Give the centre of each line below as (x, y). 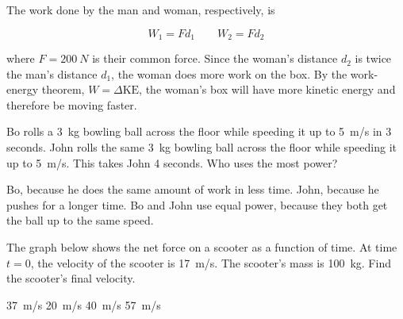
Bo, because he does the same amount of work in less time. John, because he (193, 189)
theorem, (63, 89)
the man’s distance (52, 73)
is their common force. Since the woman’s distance (215, 58)
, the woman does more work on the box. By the (229, 73)
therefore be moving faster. (72, 104)
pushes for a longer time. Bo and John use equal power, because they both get (197, 204)
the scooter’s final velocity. (71, 278)
